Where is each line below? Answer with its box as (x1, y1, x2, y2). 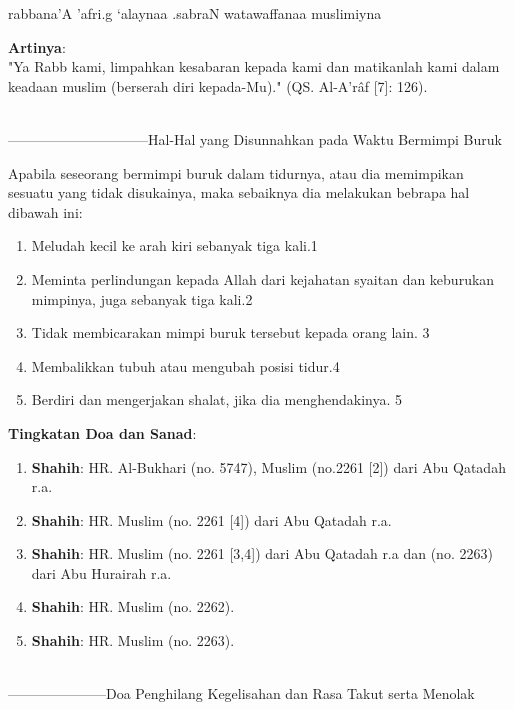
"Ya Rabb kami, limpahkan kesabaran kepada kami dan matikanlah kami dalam (8, 56, 500, 77)
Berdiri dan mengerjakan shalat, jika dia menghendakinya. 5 (31, 389, 403, 410)
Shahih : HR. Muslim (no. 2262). (31, 596, 235, 617)
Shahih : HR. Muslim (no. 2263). (31, 630, 235, 651)
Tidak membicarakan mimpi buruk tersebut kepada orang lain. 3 (31, 322, 430, 343)
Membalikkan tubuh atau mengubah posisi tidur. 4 (31, 355, 340, 376)
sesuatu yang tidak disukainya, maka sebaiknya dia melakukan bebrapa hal (8, 182, 470, 203)
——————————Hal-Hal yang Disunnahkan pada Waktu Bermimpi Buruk (8, 128, 502, 149)
